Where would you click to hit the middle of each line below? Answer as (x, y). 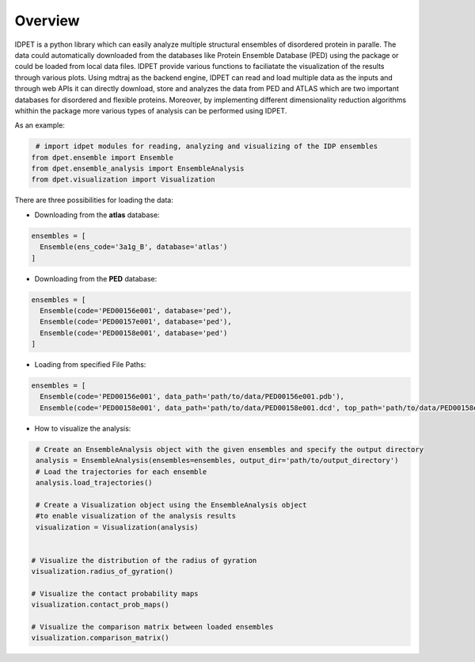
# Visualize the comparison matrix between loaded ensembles (152, 627)
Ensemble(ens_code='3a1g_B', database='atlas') (134, 247)
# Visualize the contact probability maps (115, 593)
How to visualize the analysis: (83, 428)
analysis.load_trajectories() (95, 482)
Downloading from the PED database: (96, 278)
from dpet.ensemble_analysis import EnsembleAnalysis (138, 169)
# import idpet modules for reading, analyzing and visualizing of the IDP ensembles (207, 146)
